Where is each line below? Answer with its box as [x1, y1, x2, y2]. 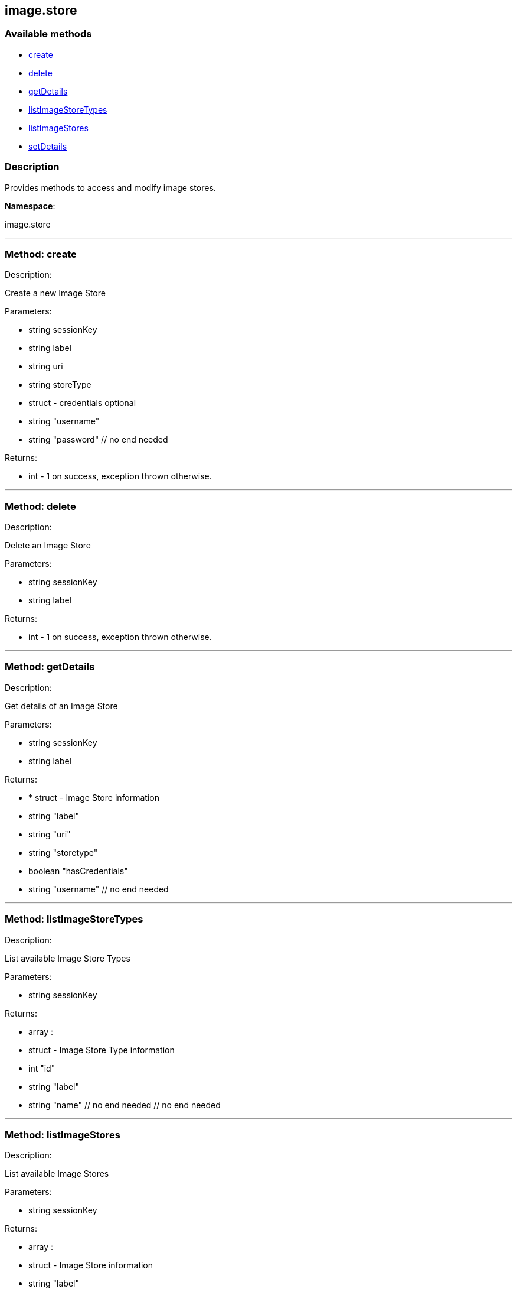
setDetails [28, 141, 67, 151]
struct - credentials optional [28, 398, 136, 408]
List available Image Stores [5, 1168, 109, 1179]
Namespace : [5, 200, 55, 211]
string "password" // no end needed [28, 434, 168, 445]
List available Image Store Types [5, 953, 130, 963]
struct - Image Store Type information [28, 1044, 175, 1055]
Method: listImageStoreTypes [5, 913, 143, 926]
